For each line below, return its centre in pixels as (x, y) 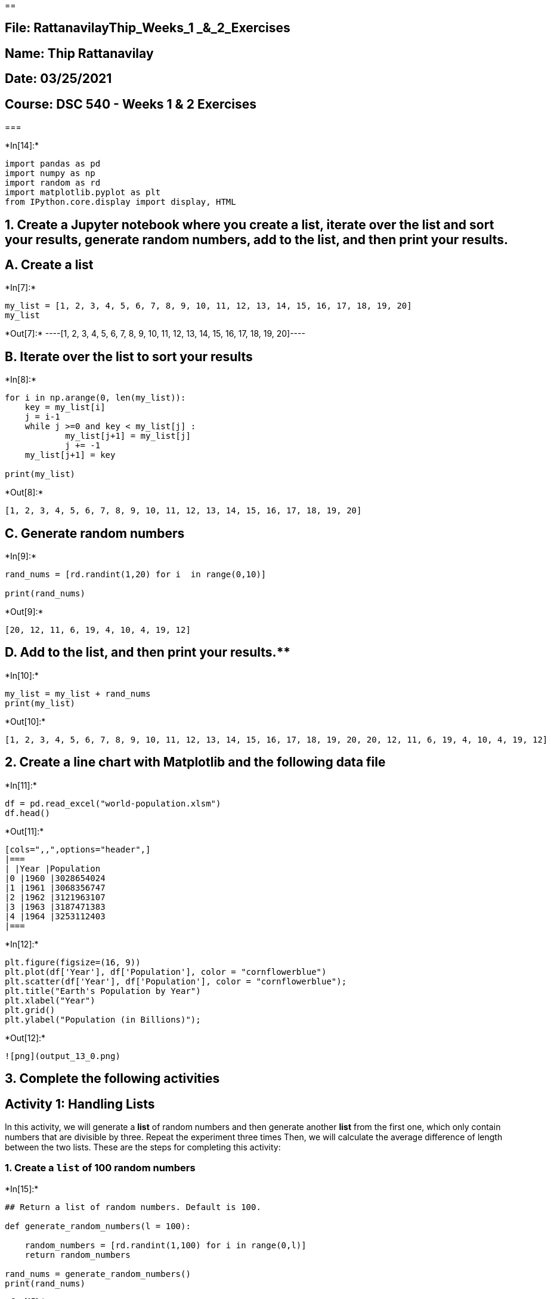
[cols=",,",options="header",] (78, 849)
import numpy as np (50, 173)
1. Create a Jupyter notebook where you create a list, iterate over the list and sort (250, 224)
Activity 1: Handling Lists (80, 1104)
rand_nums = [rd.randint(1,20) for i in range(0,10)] (136, 575)
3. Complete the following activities (112, 1079)
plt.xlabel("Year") (50, 1000)
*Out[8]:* (24, 492)
